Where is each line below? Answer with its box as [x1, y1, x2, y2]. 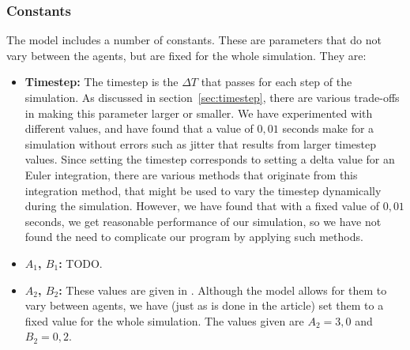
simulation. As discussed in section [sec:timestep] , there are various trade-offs [24, 89, 400, 105]
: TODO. [58, 254, 103, 271]
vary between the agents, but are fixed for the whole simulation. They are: [6, 47, 367, 63]
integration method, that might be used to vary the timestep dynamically [24, 182, 382, 198]
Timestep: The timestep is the [24, 73, 179, 90]
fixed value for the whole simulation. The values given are [24, 312, 304, 329]
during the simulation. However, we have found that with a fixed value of [24, 198, 379, 214]
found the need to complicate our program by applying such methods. [24, 228, 363, 245]
